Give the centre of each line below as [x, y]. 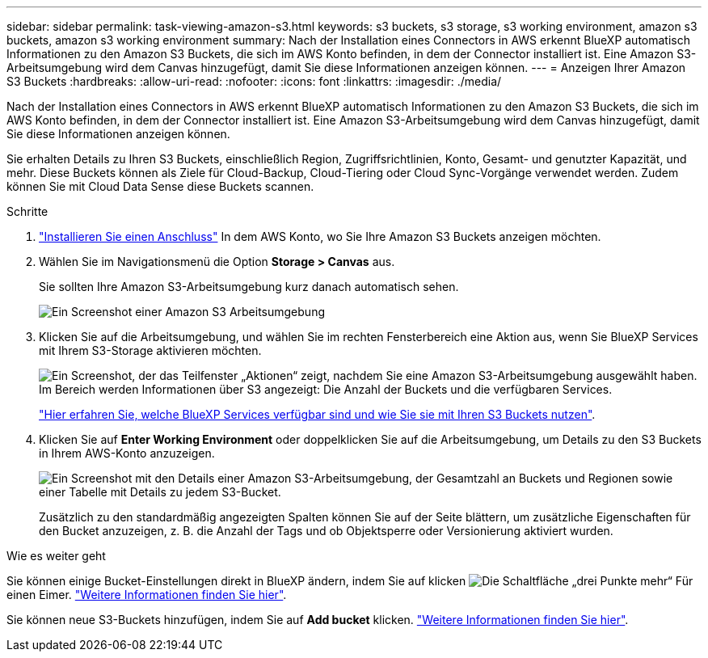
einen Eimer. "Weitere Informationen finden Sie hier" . [147, 595]
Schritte [27, 211]
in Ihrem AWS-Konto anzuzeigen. [127, 453]
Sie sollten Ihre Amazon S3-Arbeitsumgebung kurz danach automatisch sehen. [249, 287]
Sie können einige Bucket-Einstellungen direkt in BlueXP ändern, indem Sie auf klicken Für [350, 581]
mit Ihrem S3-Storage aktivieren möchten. [150, 350]
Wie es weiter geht [56, 556]
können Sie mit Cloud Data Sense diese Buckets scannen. [160, 186]
